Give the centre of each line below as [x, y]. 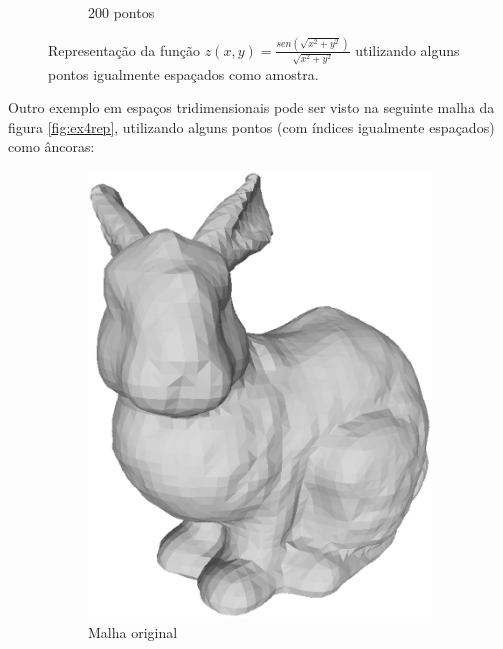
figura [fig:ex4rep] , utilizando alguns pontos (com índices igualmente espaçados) [251, 126]
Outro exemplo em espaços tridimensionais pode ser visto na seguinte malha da [251, 107]
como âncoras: [51, 146]
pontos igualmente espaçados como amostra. [183, 73]
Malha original [133, 631]
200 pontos [121, 12]
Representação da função [124, 49]
